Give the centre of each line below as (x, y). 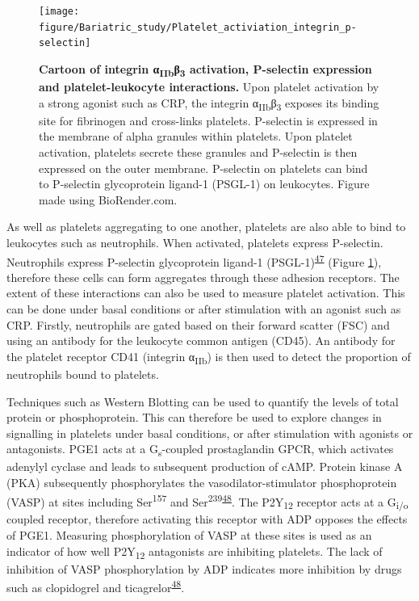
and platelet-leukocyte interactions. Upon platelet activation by (209, 87)
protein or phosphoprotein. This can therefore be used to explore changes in (194, 417)
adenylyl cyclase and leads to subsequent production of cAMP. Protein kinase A (205, 467)
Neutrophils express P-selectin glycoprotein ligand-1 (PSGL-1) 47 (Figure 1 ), (194, 260)
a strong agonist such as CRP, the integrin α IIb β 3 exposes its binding (209, 103)
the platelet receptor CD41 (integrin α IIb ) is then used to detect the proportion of (209, 357)
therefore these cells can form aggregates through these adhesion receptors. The (203, 277)
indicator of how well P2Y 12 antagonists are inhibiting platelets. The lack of (195, 552)
